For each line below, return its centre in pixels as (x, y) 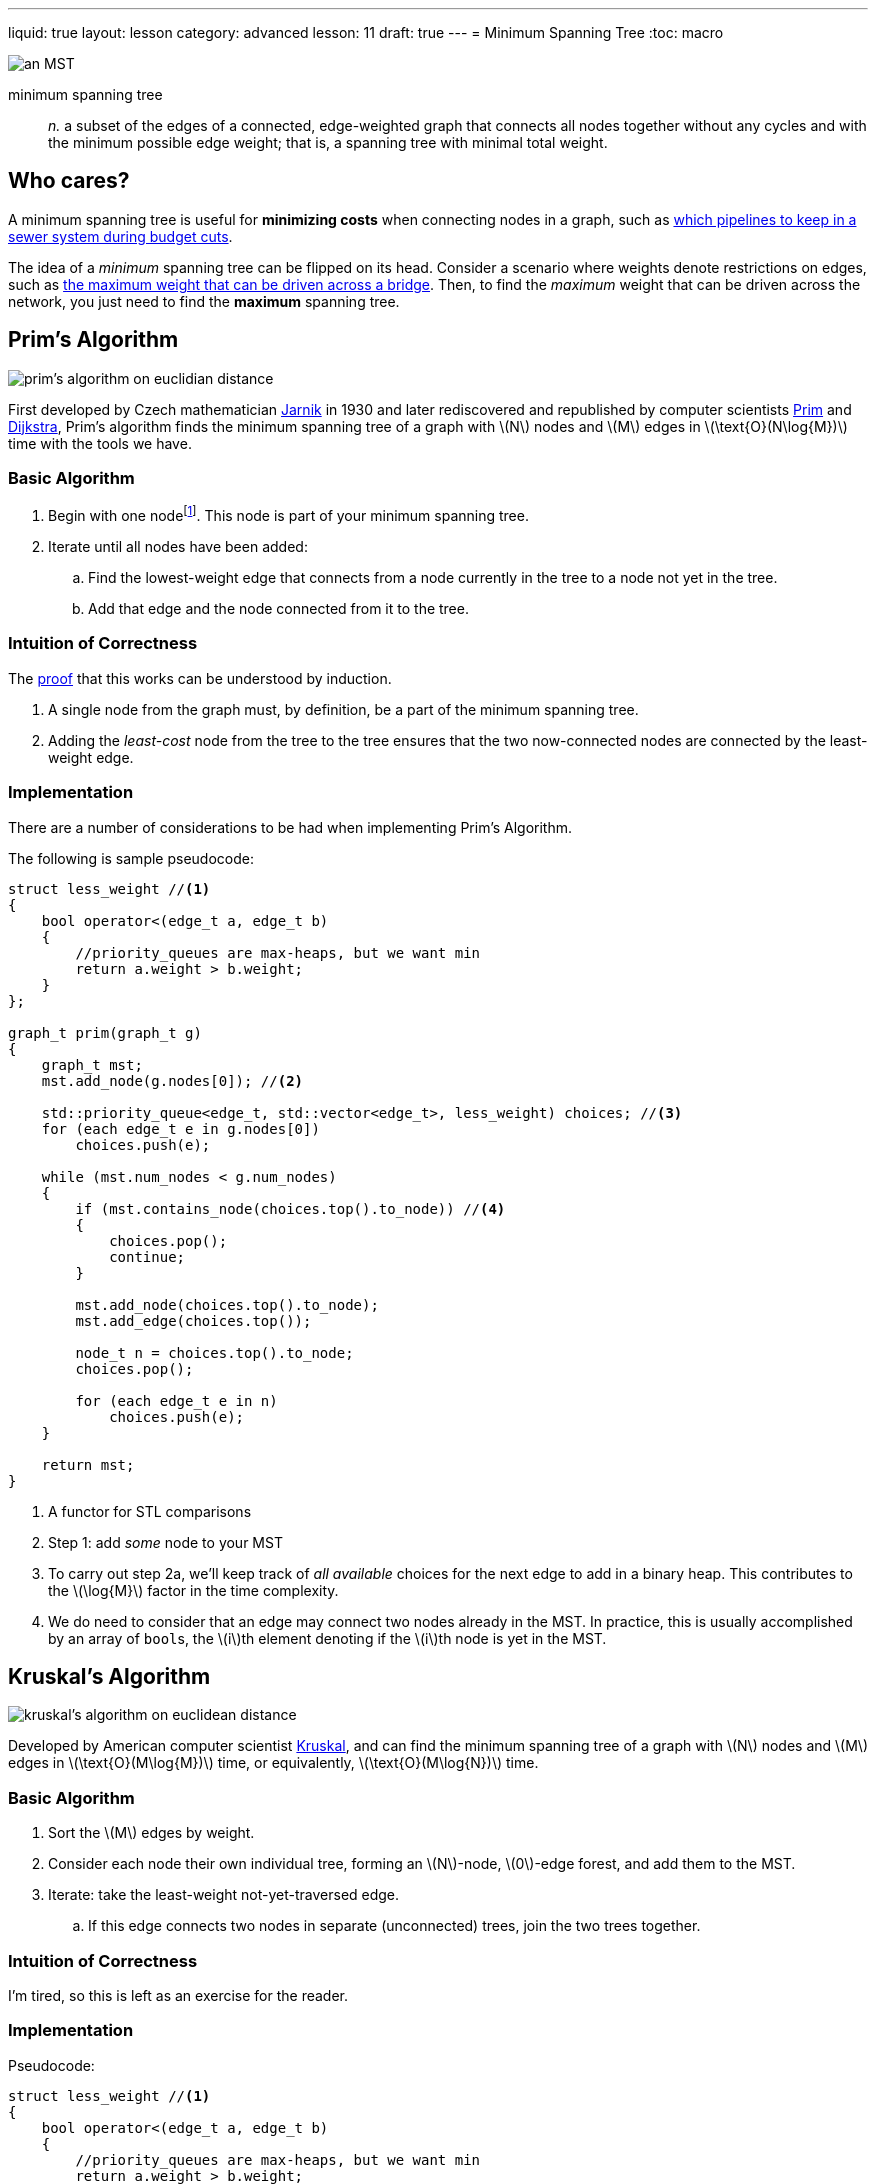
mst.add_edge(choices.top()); (193, 1320)
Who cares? (69, 181)
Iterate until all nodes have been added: (178, 547)
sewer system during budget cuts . (120, 236)
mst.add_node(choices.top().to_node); (227, 1304)
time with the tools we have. (100, 443)
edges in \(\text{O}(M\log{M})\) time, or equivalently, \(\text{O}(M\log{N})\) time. (273, 1763)
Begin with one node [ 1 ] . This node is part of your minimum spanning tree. (288, 514)
